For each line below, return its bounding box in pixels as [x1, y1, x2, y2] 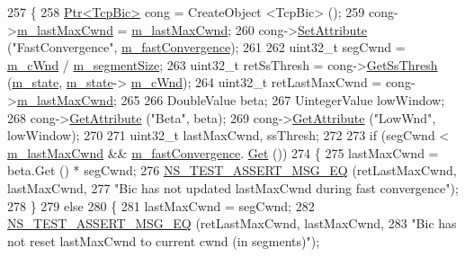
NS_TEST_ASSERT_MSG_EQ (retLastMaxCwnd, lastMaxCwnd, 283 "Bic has [7, 214, 457, 233]
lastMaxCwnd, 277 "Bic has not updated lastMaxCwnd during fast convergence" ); [7, 178, 459, 197]
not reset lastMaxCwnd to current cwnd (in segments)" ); [7, 231, 320, 250]
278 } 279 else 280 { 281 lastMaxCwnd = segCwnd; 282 [7, 196, 315, 215]
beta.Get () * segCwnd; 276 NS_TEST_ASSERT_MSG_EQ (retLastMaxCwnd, [7, 161, 457, 180]
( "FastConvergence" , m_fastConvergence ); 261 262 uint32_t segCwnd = [7, 38, 406, 57]
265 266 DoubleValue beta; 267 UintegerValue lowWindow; [121, 90, 445, 109]
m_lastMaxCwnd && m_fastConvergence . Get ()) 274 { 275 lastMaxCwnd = [7, 143, 439, 162]
